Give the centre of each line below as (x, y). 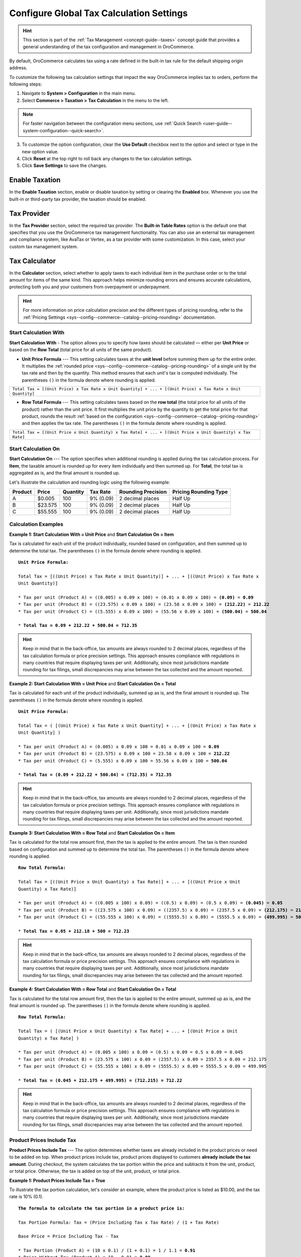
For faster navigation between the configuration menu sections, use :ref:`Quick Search (112, 124)
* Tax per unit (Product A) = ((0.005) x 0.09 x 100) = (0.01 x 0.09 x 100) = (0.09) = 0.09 (136, 597)
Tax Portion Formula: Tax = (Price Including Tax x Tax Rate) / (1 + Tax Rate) (119, 1222)
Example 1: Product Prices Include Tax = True (57, 1180)
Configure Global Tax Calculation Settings (99, 13)
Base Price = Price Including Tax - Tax (68, 1236)
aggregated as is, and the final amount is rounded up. (64, 473)
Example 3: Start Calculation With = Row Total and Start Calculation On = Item (92, 833)
